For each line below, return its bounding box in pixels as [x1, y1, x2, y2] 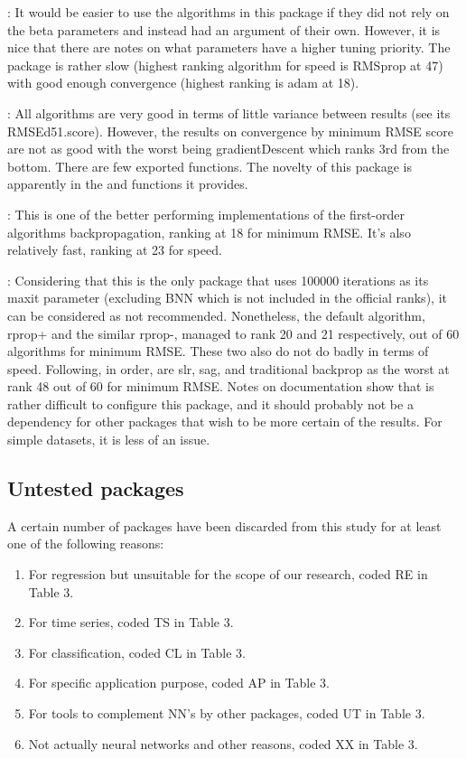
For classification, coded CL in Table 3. [28, 642, 246, 661]
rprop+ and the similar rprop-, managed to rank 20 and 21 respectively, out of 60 [7, 323, 460, 342]
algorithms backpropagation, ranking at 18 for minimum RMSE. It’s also [7, 222, 411, 241]
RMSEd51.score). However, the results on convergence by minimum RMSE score [7, 121, 453, 140]
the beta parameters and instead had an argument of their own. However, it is [7, 20, 441, 39]
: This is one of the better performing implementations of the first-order [7, 204, 405, 223]
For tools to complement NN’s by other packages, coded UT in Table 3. [28, 704, 425, 723]
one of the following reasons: [7, 534, 164, 553]
